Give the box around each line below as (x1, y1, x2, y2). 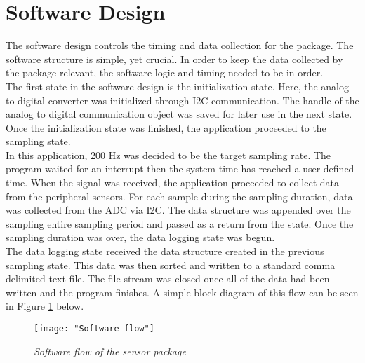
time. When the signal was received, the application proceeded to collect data (6, 175, 340, 190)
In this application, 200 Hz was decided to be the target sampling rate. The (6, 147, 331, 162)
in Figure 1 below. (6, 299, 84, 313)
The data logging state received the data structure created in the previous (6, 244, 324, 259)
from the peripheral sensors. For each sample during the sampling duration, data (6, 189, 353, 203)
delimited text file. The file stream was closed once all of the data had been (6, 271, 330, 286)
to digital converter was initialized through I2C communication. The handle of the (6, 93, 359, 107)
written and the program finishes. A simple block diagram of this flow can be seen (6, 285, 359, 299)
